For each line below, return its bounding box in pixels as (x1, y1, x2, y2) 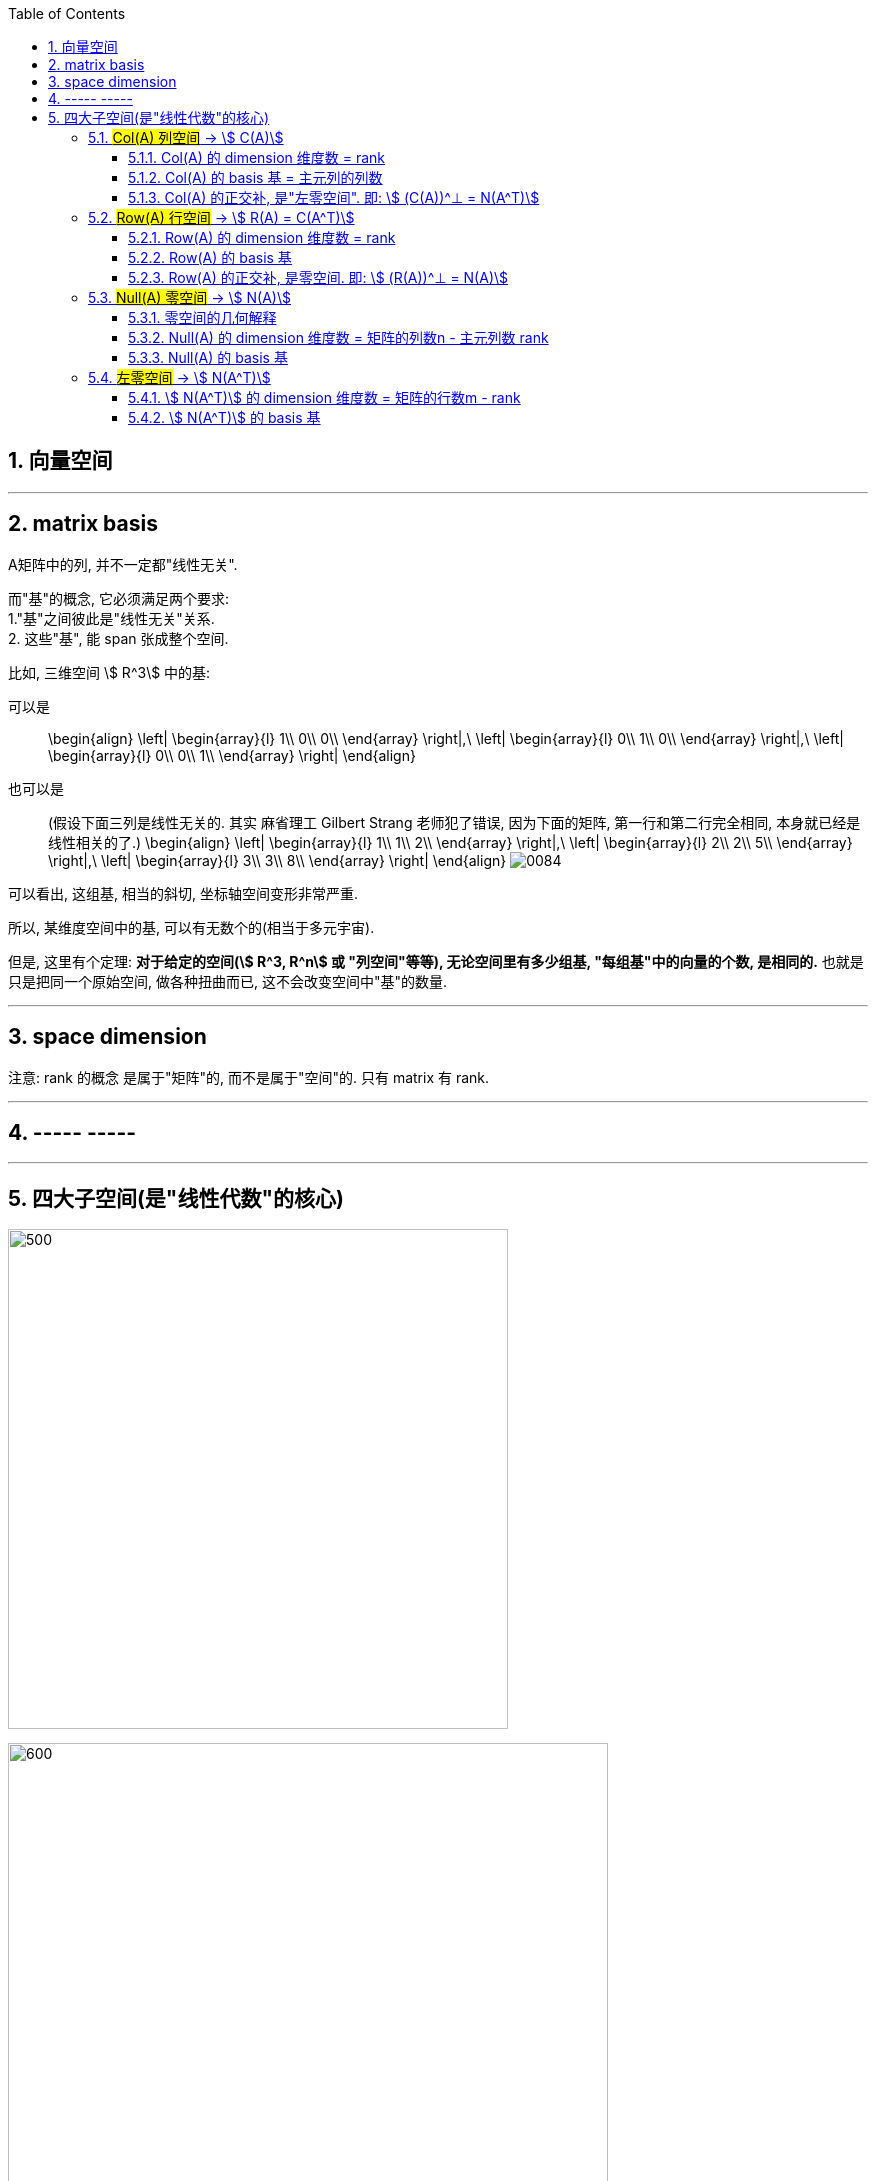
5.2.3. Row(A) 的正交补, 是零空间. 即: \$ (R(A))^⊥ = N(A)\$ (128, 269, 509, 286)
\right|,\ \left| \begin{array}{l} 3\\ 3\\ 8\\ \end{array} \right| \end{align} (48, 851, 507, 869)
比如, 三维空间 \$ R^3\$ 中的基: (8, 663, 211, 681)
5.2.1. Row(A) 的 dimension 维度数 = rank (128, 229, 396, 246)
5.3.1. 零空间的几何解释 (128, 309, 277, 326)
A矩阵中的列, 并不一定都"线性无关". (8, 555, 238, 573)
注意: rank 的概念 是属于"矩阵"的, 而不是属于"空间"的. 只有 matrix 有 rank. (8, 1068, 490, 1086)
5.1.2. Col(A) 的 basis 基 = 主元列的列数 (128, 169, 383, 186)
